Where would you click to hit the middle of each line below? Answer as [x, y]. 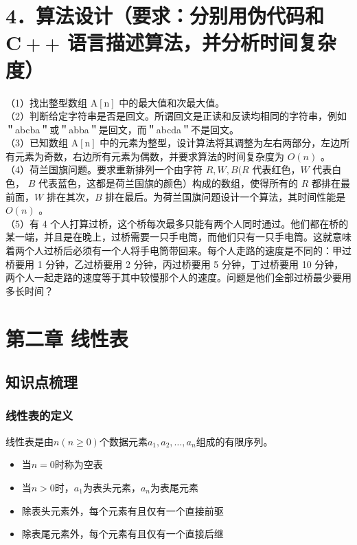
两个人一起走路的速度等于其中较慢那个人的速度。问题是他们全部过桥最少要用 [178, 277]
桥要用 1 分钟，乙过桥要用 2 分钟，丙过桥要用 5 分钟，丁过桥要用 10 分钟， [175, 264]
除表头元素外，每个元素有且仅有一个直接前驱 [123, 510]
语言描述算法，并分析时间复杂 [202, 42]
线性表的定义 [39, 415]
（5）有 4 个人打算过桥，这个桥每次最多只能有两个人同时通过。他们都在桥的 [177, 223]
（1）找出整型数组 [46, 102]
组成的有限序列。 [234, 441]
